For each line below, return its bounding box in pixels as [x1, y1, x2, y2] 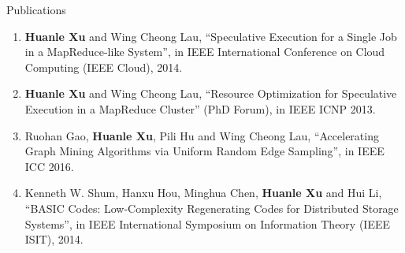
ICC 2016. [24, 158, 74, 174]
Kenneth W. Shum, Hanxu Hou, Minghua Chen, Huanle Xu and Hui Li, [24, 184, 382, 201]
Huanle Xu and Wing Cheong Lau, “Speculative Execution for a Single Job [24, 28, 397, 44]
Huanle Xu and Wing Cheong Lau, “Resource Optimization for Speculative [24, 85, 397, 102]
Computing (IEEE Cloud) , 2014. [24, 58, 183, 75]
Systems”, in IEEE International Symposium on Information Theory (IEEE [24, 215, 390, 232]
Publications [6, 2, 66, 17]
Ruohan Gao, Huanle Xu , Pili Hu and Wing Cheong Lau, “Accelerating [24, 127, 379, 143]
